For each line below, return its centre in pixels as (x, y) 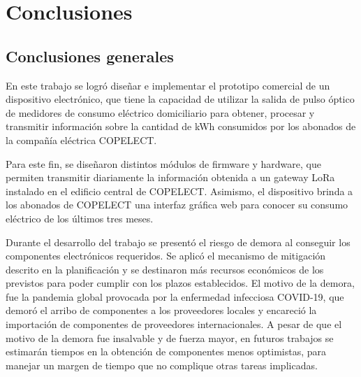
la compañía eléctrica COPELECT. (81, 140)
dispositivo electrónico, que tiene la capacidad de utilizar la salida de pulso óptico (180, 99)
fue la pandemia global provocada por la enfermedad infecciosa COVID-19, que (175, 296)
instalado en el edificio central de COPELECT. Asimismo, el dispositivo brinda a (179, 191)
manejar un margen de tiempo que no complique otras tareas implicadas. (162, 365)
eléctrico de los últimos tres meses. (80, 218)
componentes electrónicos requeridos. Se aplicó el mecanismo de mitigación (166, 256)
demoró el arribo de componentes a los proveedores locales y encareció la (161, 310)
